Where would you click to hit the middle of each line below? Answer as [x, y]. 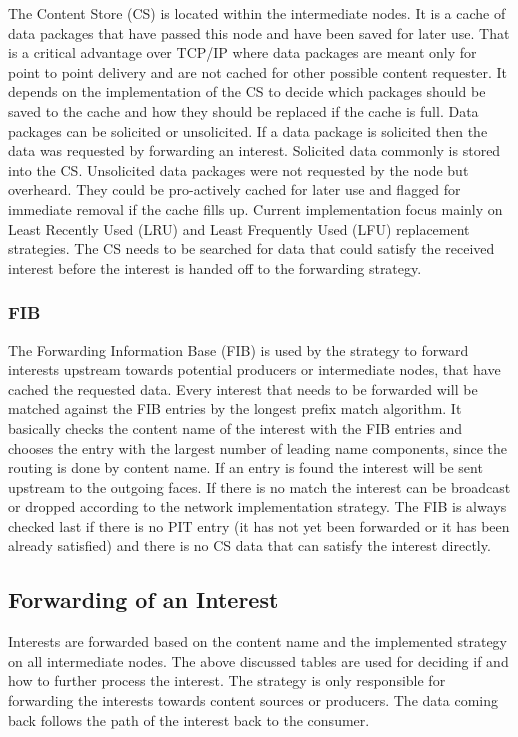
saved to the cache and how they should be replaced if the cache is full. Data [243, 110]
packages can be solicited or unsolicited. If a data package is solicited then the [248, 130]
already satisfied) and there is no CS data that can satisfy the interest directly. [249, 545]
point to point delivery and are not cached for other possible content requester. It [258, 71]
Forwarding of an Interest [143, 599]
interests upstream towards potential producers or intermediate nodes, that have [254, 369]
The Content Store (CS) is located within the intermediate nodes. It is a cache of [257, 13]
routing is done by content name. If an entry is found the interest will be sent [245, 467]
